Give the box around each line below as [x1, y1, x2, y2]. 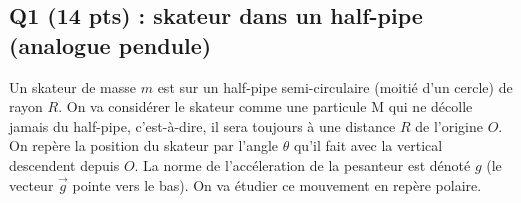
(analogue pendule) [9, 29, 212, 60]
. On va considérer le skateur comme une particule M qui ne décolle [58, 96, 473, 117]
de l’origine [415, 115, 483, 136]
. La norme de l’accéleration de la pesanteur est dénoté [134, 154, 471, 175]
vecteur [9, 174, 54, 195]
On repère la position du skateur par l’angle [9, 135, 279, 156]
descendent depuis [9, 154, 120, 175]
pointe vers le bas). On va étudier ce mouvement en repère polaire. [72, 174, 482, 195]
